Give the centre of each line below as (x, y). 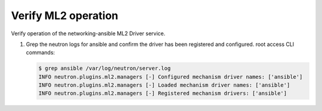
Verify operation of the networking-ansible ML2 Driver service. (88, 33)
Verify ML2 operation (65, 16)
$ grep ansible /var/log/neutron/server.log (105, 68)
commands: (41, 53)
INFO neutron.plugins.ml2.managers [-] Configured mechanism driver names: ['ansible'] (171, 77)
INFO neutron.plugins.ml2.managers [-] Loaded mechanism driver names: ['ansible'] (164, 85)
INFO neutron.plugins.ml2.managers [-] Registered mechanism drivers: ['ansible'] (163, 93)
